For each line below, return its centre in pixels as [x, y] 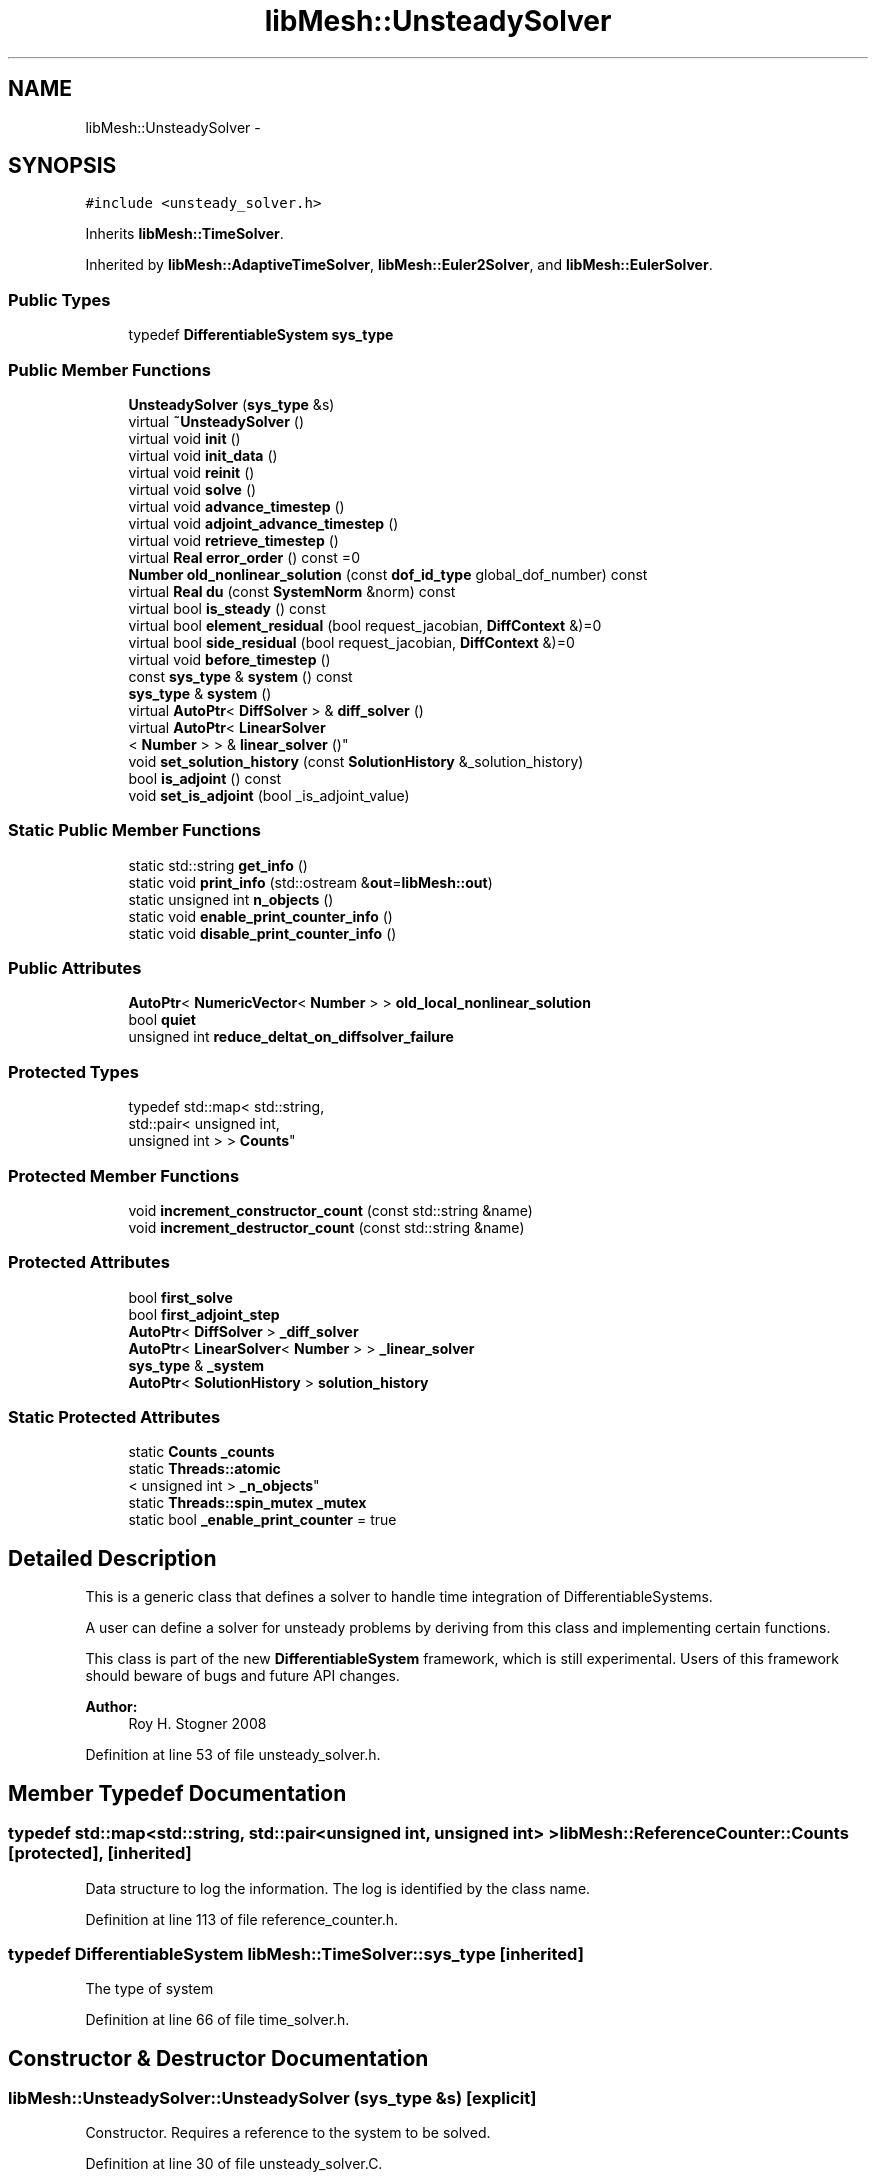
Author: [111, 1707]
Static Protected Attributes [114, 1417]
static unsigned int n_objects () [231, 899]
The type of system [149, 1989]
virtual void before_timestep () [229, 659]
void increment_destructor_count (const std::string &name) [326, 1227]
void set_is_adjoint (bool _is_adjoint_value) [269, 795]
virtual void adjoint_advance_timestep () [263, 523]
